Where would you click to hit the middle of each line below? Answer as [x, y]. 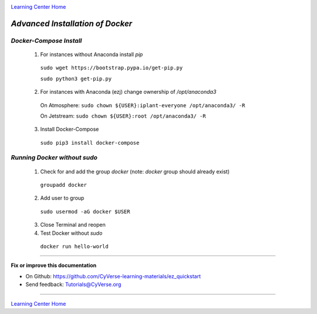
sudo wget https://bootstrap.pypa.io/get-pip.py [112, 68]
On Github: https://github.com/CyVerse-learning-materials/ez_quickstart [113, 276]
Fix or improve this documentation [54, 265]
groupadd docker [64, 185]
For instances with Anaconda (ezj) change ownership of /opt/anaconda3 [128, 92]
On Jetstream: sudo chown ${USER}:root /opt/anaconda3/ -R [123, 116]
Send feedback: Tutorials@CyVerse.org [73, 285]
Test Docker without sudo [71, 233]
